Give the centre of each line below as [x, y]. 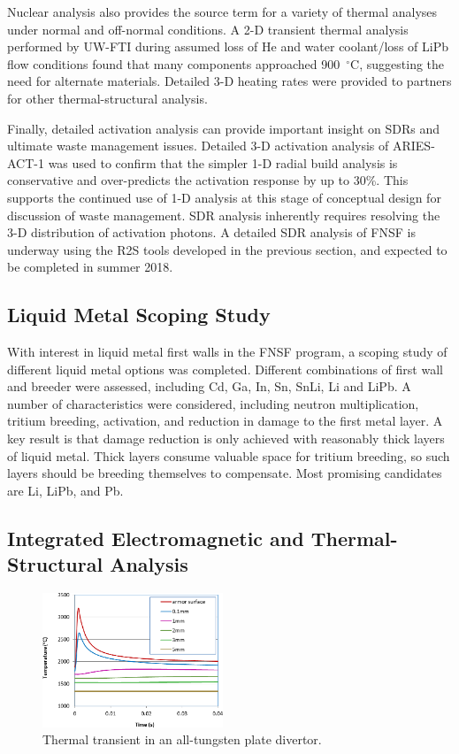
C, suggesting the [398, 63]
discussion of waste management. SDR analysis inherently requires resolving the [224, 215]
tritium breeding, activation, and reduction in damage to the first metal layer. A [225, 421]
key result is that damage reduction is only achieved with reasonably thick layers [226, 439]
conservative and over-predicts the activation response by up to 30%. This [208, 180]
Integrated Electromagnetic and [156, 538]
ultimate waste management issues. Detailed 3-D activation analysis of [198, 146]
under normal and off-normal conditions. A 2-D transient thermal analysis [208, 29]
